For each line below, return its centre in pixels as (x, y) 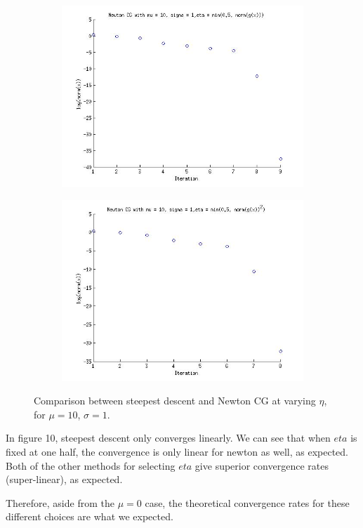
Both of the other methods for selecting (91, 465)
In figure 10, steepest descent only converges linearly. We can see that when (168, 438)
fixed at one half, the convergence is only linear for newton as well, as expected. (177, 451)
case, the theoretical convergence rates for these (247, 502)
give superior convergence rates (262, 465)
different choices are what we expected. (90, 516)
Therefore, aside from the (60, 502)
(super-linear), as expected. (64, 479)
